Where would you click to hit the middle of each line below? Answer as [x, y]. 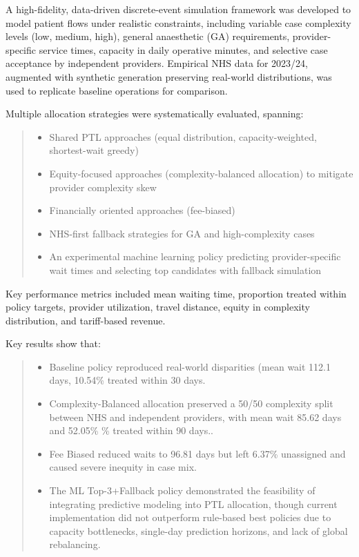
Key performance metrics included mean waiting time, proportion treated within [176, 293]
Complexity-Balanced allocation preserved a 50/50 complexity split [191, 403]
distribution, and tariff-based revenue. [86, 320]
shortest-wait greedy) [94, 150]
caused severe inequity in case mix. [123, 467]
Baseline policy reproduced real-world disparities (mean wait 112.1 [190, 366]
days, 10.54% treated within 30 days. [127, 380]
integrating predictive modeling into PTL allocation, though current [193, 504]
